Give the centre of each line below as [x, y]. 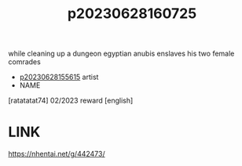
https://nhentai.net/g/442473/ [57, 154]
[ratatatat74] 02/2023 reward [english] [71, 101]
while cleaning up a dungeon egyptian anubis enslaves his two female [121, 54]
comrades [24, 62]
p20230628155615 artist [59, 77]
